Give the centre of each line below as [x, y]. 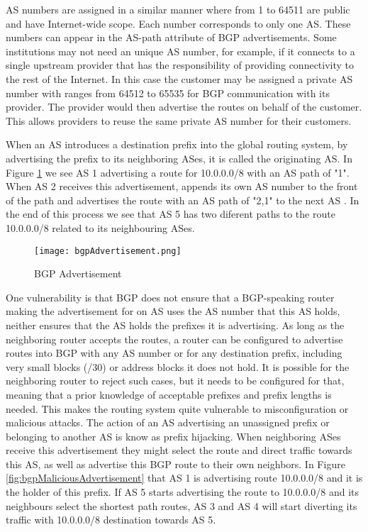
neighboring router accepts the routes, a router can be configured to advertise [174, 339]
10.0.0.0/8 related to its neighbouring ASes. [100, 227]
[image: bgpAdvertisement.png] [108, 251]
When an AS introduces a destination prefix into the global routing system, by [177, 144]
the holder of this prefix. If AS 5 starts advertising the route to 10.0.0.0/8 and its [182, 492]
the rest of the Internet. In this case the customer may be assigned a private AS [179, 78]
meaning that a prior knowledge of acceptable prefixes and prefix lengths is [169, 394]
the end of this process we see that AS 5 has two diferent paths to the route [171, 214]
